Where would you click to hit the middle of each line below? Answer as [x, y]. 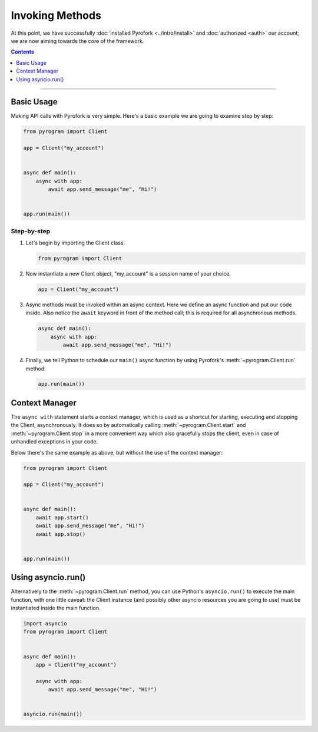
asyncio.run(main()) [53, 714]
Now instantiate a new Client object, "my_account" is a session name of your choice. [128, 274]
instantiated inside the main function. [56, 608]
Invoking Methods [56, 15]
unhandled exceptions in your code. [54, 442]
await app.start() [62, 517]
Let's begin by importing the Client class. [75, 243]
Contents [23, 52]
